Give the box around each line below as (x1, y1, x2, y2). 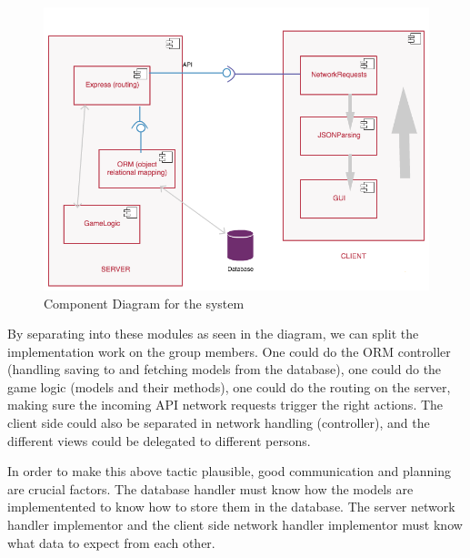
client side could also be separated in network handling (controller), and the (7, 413, 430, 432)
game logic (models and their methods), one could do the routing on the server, (7, 377, 451, 396)
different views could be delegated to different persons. (7, 431, 311, 450)
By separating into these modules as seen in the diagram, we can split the (7, 324, 419, 343)
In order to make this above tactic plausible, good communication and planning (7, 462, 451, 481)
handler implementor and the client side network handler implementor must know (7, 515, 463, 534)
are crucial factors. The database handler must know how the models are (7, 479, 414, 498)
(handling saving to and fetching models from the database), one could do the (7, 360, 442, 379)
